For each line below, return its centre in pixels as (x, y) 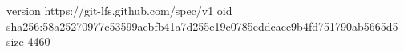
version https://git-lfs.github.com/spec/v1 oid (119, 10)
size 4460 (28, 41)
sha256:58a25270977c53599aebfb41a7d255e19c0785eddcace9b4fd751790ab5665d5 (202, 26)
